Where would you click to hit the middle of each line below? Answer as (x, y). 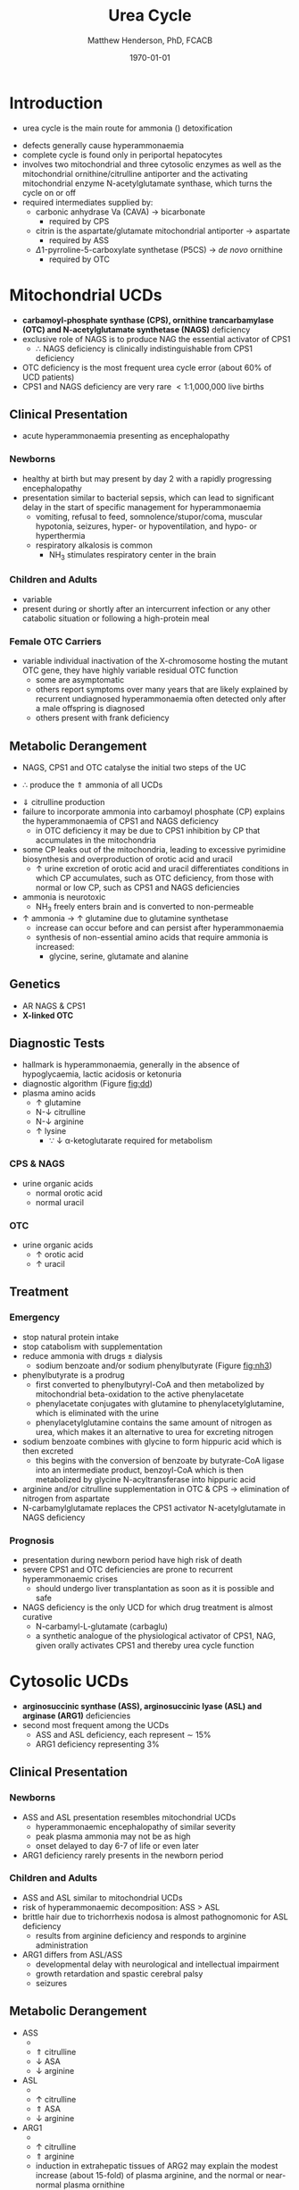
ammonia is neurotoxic (64, 897)
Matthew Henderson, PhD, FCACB (150, 40)
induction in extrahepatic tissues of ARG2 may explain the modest (157, 2165)
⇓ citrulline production (63, 801)
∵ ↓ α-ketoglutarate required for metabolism (130, 1141)
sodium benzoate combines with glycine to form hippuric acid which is (152, 1441)
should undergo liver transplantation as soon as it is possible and (155, 1588)
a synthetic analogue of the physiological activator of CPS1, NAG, (155, 1635)
